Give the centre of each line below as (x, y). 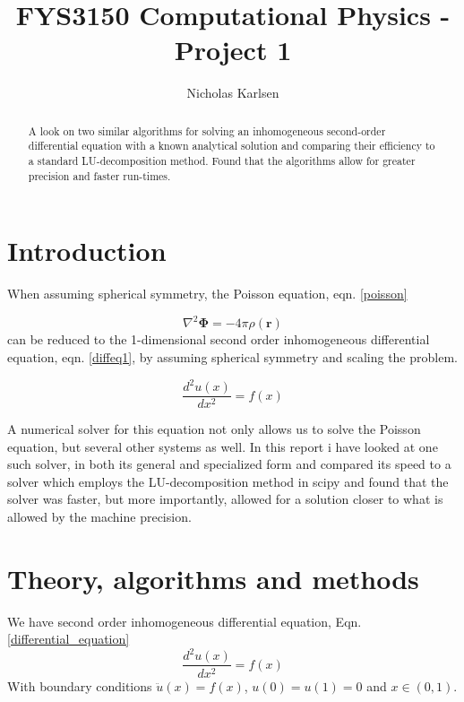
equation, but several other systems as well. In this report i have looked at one (223, 446)
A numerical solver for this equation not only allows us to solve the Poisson (214, 429)
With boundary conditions (80, 685)
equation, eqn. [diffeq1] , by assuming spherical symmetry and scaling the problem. (232, 356)
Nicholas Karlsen (233, 93)
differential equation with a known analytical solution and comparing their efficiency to (232, 146)
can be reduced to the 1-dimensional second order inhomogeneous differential (219, 339)
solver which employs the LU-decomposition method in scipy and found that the (228, 481)
